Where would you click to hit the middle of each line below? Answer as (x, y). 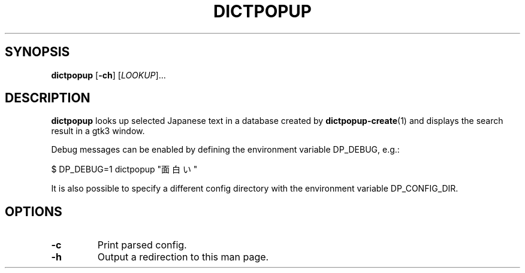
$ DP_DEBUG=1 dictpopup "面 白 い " (124, 169)
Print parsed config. (142, 245)
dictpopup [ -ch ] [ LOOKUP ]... (108, 75)
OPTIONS (34, 211)
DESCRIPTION (48, 98)
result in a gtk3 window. (98, 131)
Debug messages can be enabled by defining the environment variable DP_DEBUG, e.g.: (225, 150)
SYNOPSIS (37, 52)
